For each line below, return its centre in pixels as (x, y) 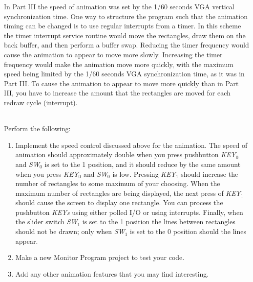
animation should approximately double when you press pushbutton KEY (126, 154)
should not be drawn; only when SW (70, 231)
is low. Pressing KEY (144, 174)
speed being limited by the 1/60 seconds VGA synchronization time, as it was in (124, 74)
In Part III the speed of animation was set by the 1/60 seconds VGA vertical (119, 6)
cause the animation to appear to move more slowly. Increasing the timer (113, 54)
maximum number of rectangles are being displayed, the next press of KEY (128, 193)
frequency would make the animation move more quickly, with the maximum (119, 64)
